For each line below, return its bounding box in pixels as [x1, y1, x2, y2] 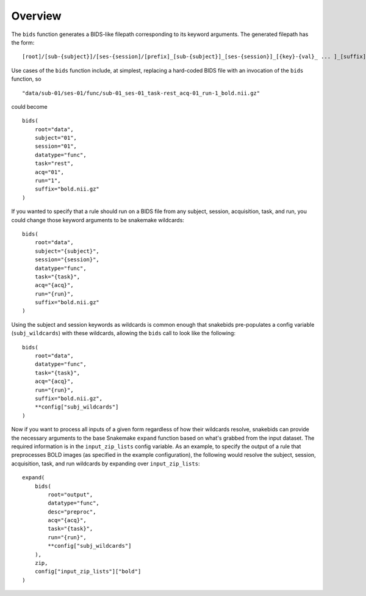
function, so [11, 75, 42, 82]
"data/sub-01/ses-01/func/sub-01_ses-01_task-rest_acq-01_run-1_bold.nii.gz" [22, 89, 260, 96]
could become [11, 103, 48, 110]
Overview [11, 9, 62, 23]
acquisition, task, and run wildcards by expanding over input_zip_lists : [11, 460, 200, 467]
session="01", [34, 143, 77, 150]
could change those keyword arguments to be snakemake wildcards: [11, 216, 184, 223]
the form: [11, 38, 35, 46]
